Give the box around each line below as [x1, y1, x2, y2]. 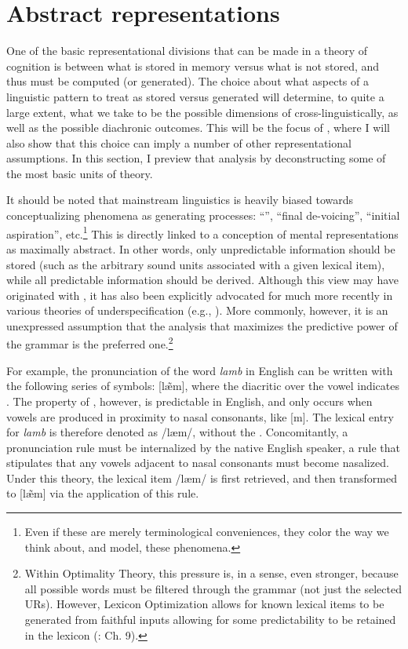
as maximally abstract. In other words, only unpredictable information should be [6, 240, 395, 257]
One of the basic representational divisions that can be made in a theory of [6, 42, 368, 59]
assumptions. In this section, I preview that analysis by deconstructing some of [6, 150, 386, 166]
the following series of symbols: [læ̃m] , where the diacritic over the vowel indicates [6, 377, 399, 394]
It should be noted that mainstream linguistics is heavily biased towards [6, 191, 354, 208]
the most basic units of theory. [6, 165, 153, 181]
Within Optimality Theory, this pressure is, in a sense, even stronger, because [24, 565, 399, 582]
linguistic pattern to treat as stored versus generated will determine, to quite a [6, 88, 384, 104]
